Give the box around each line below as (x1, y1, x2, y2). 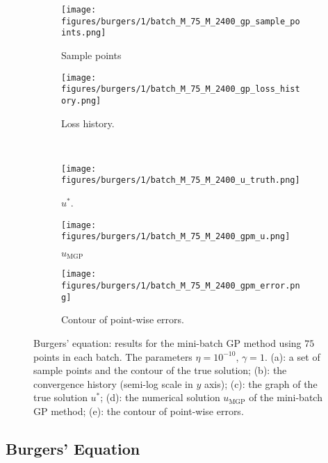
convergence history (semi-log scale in (33, 376, 193, 391)
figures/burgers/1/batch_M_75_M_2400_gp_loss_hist (61, 84, 300, 95)
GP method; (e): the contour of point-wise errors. (33, 403, 244, 418)
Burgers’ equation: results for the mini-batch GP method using (33, 335, 302, 350)
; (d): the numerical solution (100, 390, 220, 405)
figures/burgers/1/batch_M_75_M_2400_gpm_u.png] (61, 231, 290, 242)
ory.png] (61, 95, 101, 106)
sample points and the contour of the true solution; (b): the (33, 363, 287, 377)
